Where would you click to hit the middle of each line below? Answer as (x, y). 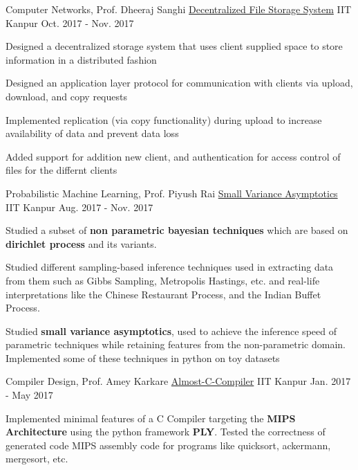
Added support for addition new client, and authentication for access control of (173, 156)
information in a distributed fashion (81, 59)
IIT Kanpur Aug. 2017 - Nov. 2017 (79, 207)
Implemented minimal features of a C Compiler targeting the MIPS (151, 418)
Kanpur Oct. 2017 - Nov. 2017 (70, 22)
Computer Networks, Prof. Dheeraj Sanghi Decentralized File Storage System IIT (179, 9)
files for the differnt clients (62, 170)
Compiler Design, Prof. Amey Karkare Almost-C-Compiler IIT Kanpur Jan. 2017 (178, 381)
